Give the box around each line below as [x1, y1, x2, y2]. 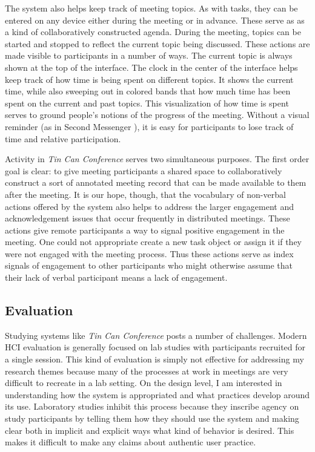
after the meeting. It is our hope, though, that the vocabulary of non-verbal [5, 188, 286, 200]
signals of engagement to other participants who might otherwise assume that [5, 259, 293, 272]
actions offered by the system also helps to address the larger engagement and [5, 200, 294, 212]
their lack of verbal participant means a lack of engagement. [5, 271, 228, 284]
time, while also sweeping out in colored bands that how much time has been [5, 85, 291, 97]
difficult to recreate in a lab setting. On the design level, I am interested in [5, 376, 282, 389]
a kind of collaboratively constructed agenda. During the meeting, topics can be [5, 25, 301, 38]
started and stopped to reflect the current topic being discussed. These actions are [5, 37, 310, 50]
